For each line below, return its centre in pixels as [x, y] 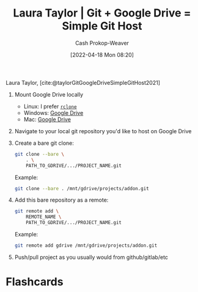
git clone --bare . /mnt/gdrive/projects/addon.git [82, 188]
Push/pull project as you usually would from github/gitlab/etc [91, 257]
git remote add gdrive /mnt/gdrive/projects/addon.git [86, 246]
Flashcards [35, 282]
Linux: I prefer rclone [50, 106]
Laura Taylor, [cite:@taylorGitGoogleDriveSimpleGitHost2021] [83, 82]
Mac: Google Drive [47, 119]
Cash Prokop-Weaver [102, 43]
